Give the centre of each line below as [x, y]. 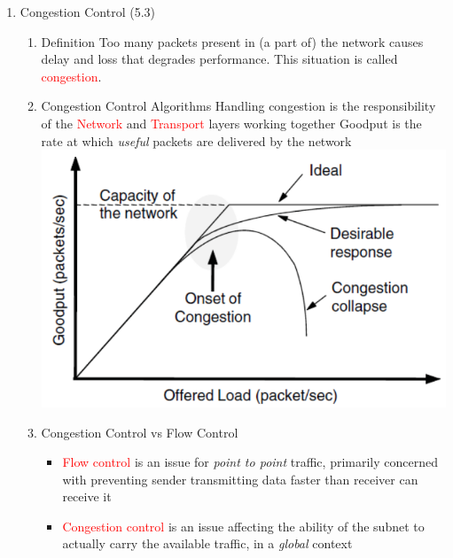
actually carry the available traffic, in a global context [207, 543]
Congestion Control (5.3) [87, 12]
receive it [87, 496]
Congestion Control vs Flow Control [140, 432]
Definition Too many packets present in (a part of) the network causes [232, 41]
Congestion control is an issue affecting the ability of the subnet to [243, 526]
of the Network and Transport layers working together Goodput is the [231, 123]
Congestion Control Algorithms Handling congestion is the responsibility [238, 106]
